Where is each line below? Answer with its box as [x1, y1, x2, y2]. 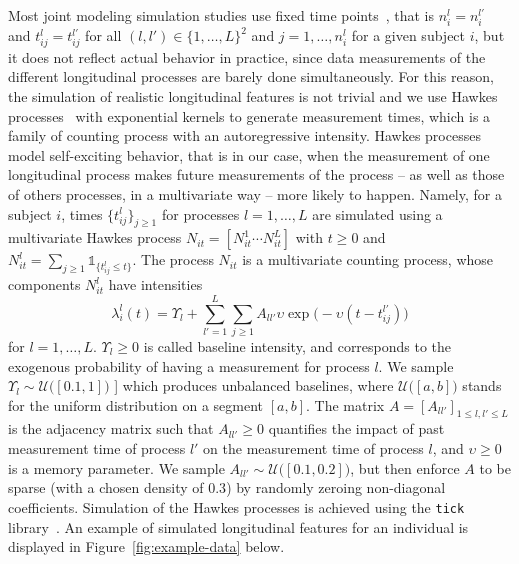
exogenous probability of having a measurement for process [8, 355, 370, 376]
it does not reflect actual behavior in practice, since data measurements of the [8, 46, 486, 67]
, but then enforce [350, 457, 460, 478]
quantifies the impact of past [268, 418, 445, 439]
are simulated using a [312, 203, 443, 224]
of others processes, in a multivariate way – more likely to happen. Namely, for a [8, 184, 502, 205]
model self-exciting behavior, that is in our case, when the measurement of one [8, 144, 490, 165]
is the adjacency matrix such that [8, 418, 214, 439]
